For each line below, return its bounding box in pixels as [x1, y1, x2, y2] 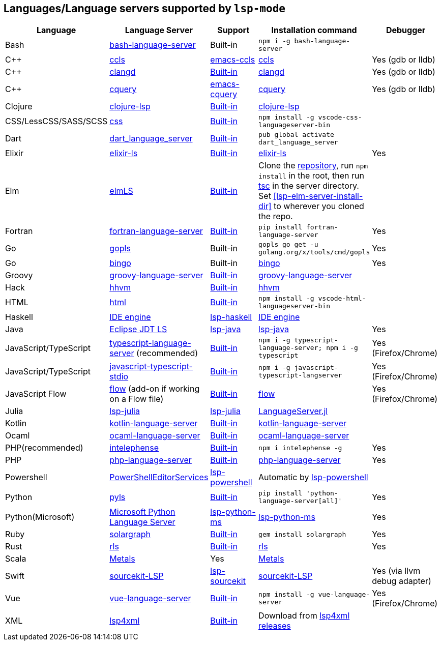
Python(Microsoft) [5, 512, 75, 522]
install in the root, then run [258, 170, 364, 181]
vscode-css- [318, 113, 362, 122]
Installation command [271, 25, 357, 36]
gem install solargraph [258, 530, 346, 538]
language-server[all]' [258, 497, 342, 505]
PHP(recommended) [5, 443, 83, 453]
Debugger [386, 25, 426, 36]
